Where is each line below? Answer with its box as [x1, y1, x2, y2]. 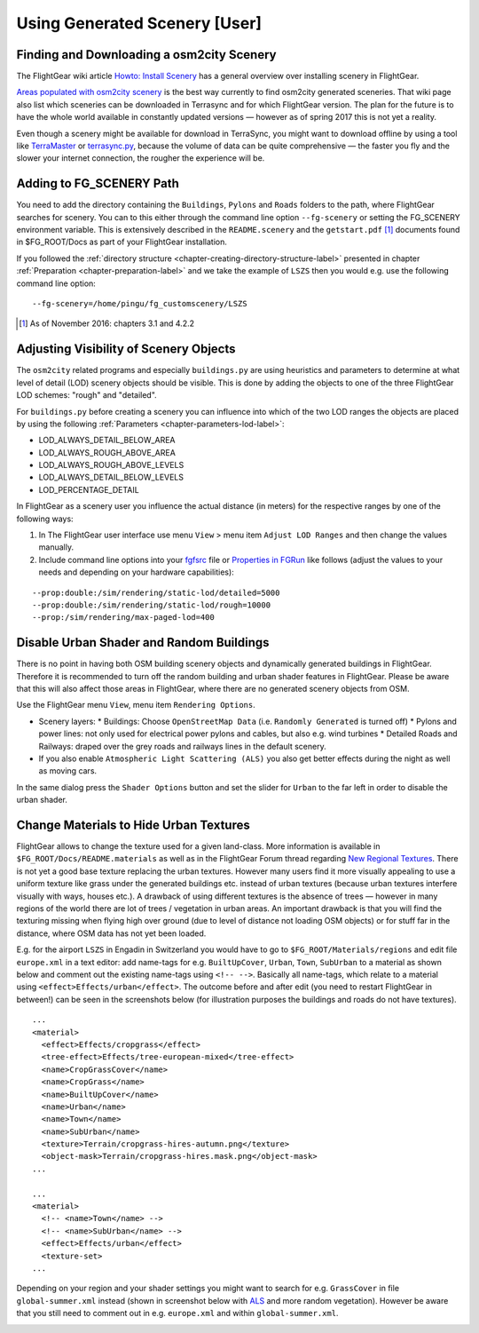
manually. [38, 542, 75, 552]
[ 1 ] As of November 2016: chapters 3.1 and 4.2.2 [19, 318, 195, 329]
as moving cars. [38, 766, 98, 776]
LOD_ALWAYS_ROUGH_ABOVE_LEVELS [38, 460, 185, 471]
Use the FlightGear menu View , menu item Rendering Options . [16, 700, 256, 710]
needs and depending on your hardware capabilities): [38, 567, 234, 577]
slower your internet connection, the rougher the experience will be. [16, 153, 265, 163]
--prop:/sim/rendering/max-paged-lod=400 [32, 613, 215, 623]
